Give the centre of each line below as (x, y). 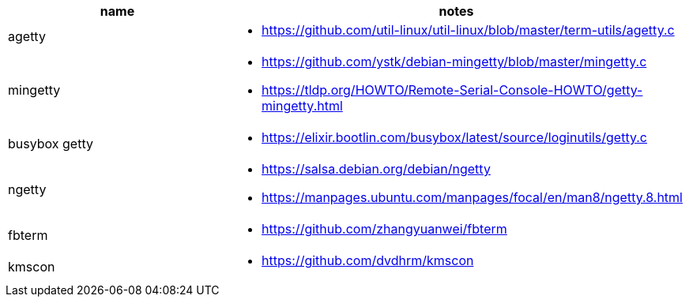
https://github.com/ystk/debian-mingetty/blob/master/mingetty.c (454, 62)
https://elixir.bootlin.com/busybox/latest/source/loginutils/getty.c (454, 137)
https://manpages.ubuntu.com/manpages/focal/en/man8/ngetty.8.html (472, 197)
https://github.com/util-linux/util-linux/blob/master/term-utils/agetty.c (468, 30)
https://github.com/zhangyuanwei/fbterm (384, 229)
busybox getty (51, 144)
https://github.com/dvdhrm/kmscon (368, 260)
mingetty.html (302, 106)
